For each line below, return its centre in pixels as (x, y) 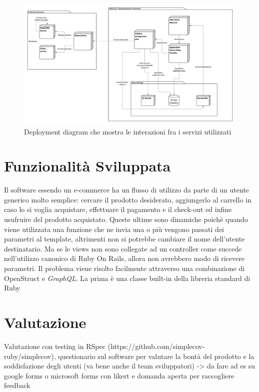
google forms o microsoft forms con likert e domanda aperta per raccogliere (119, 375)
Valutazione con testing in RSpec (55, 346)
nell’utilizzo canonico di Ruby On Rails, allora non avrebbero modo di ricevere (124, 258)
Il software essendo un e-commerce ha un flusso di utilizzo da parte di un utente (127, 190)
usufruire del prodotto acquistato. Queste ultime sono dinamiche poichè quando (126, 219)
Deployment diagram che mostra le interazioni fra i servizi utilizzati (128, 131)
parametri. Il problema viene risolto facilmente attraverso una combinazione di (124, 268)
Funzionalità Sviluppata (87, 166)
